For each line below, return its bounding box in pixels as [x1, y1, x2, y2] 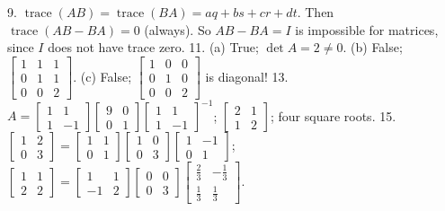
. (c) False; [73, 66, 132, 85]
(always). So [144, 20, 211, 39]
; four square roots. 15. [270, 106, 396, 125]
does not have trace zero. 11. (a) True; [48, 38, 259, 57]
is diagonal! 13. [205, 66, 289, 85]
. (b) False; [343, 38, 403, 57]
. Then [297, 3, 334, 21]
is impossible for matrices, [295, 20, 439, 39]
